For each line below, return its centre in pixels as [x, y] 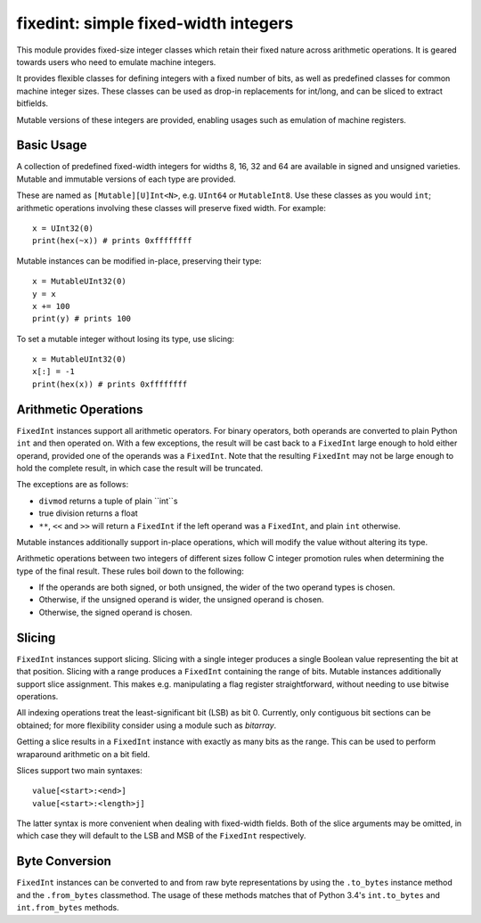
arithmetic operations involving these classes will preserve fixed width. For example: [171, 208]
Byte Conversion [64, 861]
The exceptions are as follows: [73, 485]
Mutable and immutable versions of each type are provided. [126, 179]
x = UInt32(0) [63, 228]
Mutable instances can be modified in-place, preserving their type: [139, 261]
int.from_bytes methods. [68, 908]
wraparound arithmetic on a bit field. [83, 754]
